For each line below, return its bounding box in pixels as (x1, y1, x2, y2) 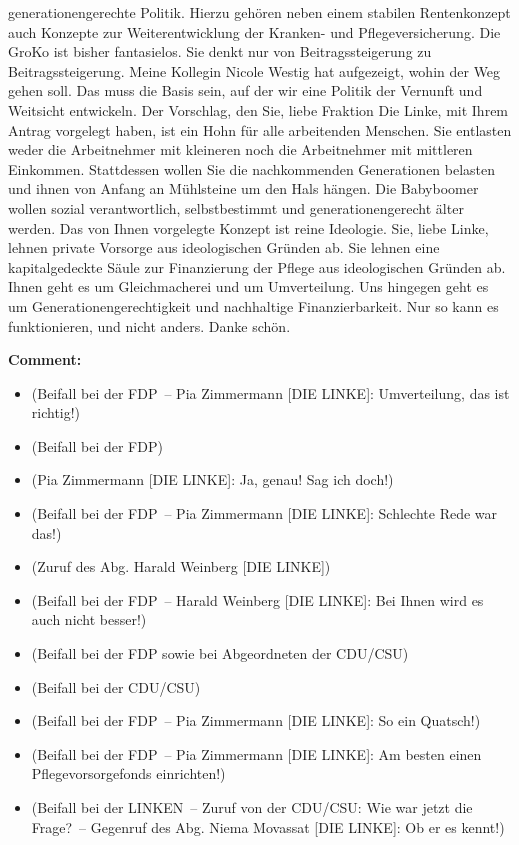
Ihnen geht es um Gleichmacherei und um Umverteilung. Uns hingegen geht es (8, 276, 489, 297)
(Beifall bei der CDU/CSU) (31, 676, 201, 697)
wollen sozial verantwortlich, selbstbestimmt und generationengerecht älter (8, 197, 464, 218)
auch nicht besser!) (31, 609, 147, 630)
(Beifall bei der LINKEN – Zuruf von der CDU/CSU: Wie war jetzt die (31, 797, 473, 817)
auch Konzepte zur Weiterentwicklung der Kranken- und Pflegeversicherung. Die (8, 21, 501, 42)
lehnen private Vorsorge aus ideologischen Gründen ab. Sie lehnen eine (8, 237, 440, 258)
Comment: (8, 349, 82, 370)
